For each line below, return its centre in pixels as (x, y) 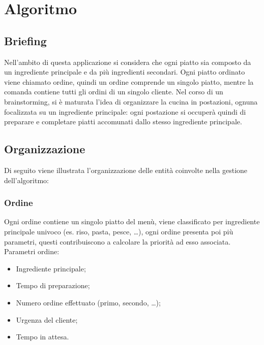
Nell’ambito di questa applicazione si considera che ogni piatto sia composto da (128, 62)
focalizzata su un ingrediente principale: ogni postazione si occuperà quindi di (125, 111)
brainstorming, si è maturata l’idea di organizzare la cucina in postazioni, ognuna (131, 101)
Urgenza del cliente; (47, 319)
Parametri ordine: (32, 251)
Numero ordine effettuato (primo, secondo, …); (88, 302)
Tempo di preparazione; (53, 285)
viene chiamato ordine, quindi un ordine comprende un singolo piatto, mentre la (129, 81)
